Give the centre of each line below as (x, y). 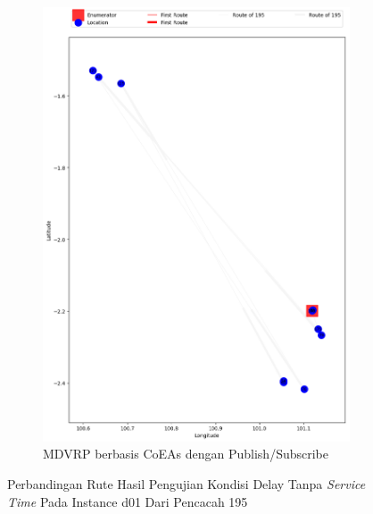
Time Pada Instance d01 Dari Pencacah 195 (128, 501)
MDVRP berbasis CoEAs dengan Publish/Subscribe (186, 454)
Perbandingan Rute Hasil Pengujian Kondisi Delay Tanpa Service (186, 484)
